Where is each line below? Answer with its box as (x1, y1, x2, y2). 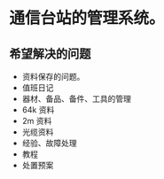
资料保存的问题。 (21, 72, 85, 82)
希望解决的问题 (9, 46, 91, 61)
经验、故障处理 (21, 138, 77, 148)
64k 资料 (21, 105, 55, 115)
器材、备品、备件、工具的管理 (21, 94, 131, 104)
